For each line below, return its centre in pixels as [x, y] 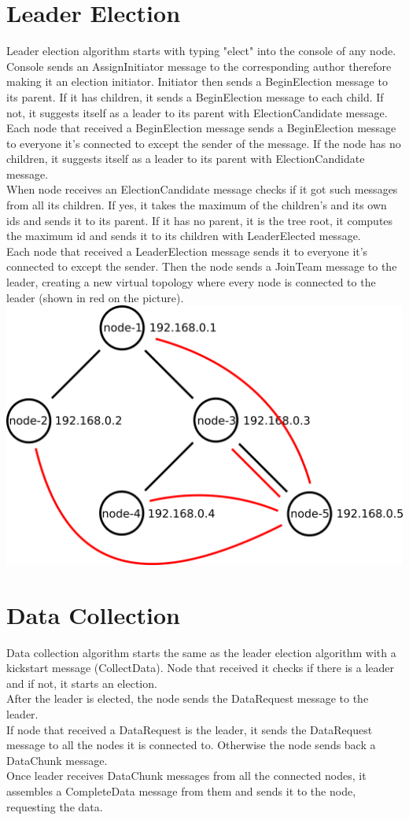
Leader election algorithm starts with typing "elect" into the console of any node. [201, 51]
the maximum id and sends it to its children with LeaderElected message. [184, 236]
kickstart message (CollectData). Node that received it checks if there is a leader [200, 668]
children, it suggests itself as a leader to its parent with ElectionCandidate [186, 159]
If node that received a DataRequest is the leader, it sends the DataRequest [190, 729]
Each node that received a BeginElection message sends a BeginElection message [201, 128]
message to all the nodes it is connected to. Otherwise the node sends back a [191, 745]
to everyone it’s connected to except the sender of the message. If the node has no [204, 143]
